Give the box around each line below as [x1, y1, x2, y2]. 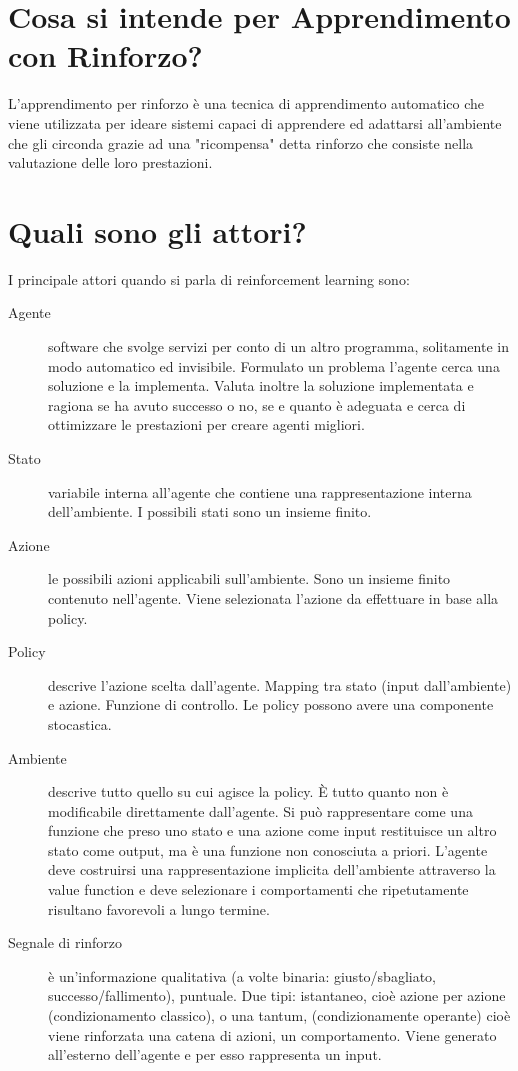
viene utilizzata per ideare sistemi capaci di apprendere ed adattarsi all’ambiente [8, 112, 502, 133]
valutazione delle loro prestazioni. [8, 152, 213, 173]
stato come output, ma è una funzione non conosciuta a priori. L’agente [48, 839, 488, 860]
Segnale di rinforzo [8, 932, 123, 953]
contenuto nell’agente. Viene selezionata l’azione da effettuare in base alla [48, 587, 499, 608]
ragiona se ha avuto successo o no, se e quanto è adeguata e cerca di [48, 394, 466, 415]
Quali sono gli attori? [8, 210, 307, 251]
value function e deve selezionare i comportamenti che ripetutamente [48, 879, 469, 900]
